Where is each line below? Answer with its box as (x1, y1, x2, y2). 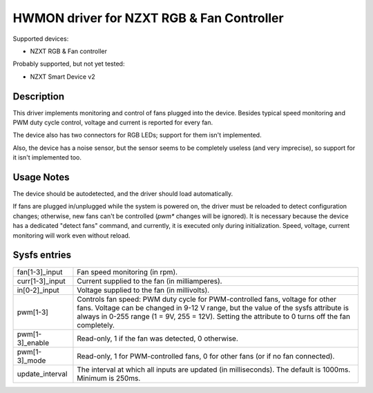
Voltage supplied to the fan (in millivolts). (77, 285, 210, 295)
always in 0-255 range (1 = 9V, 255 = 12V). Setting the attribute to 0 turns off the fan (77, 311, 350, 321)
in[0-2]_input (17, 285, 60, 295)
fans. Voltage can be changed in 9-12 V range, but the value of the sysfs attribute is (77, 303, 349, 312)
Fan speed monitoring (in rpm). (77, 267, 178, 276)
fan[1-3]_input (17, 267, 63, 276)
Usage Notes (12, 171, 70, 183)
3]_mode (17, 356, 46, 365)
